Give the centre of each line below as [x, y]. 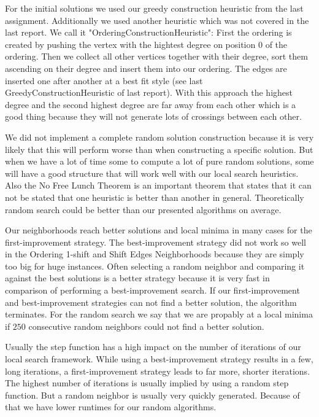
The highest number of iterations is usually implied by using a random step [147, 383]
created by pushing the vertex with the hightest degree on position [130, 44]
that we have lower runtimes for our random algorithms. [111, 407]
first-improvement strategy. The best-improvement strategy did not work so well [156, 242]
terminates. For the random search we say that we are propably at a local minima [159, 314]
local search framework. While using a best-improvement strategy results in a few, [159, 359]
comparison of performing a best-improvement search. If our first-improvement [152, 290]
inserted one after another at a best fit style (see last [104, 80]
